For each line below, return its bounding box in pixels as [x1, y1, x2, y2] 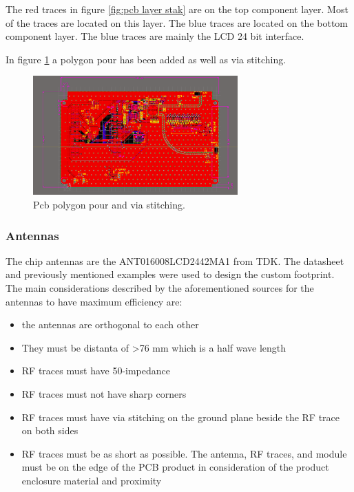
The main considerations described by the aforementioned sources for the [6, 281, 314, 295]
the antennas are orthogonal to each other [21, 317, 199, 332]
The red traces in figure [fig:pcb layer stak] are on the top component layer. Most [6, 2, 348, 16]
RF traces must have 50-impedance [21, 363, 171, 378]
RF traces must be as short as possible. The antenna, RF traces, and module [21, 446, 347, 460]
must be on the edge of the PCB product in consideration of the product [21, 460, 329, 474]
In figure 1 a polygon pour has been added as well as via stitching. [6, 52, 287, 66]
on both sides [21, 423, 79, 438]
